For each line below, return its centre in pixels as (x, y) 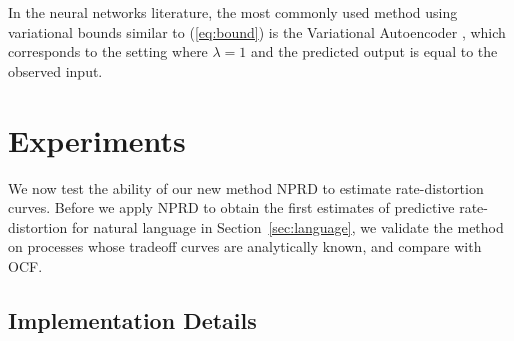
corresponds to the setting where (108, 51)
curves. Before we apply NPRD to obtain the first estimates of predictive (231, 207)
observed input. (55, 70)
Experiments (97, 139)
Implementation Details (132, 319)
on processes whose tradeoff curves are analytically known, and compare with (245, 246)
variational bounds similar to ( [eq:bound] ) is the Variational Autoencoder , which (257, 31)
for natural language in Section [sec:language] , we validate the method (287, 226)
